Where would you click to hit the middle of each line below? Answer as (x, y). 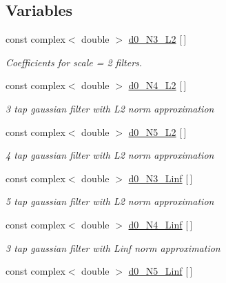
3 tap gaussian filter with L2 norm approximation (110, 108)
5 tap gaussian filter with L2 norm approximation (110, 201)
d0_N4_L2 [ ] (157, 85)
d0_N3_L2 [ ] (157, 39)
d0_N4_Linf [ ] (161, 224)
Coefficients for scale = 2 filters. (74, 62)
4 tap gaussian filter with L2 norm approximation (110, 155)
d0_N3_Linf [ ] (161, 178)
